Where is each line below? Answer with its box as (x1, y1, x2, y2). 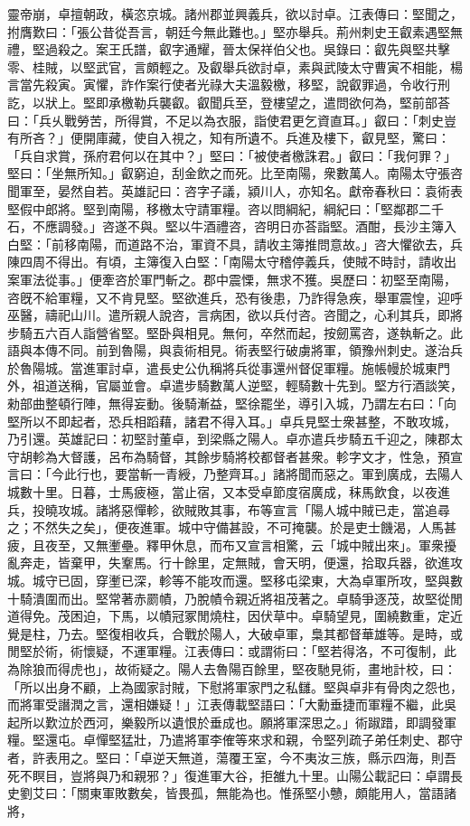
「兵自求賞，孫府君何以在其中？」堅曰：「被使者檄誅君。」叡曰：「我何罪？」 (7, 145, 456, 164)
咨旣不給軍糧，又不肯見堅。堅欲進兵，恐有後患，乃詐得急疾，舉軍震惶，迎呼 (7, 287, 463, 306)
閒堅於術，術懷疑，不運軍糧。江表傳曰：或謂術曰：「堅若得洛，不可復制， (7, 642, 444, 661)
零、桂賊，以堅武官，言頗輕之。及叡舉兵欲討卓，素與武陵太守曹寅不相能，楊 (7, 57, 463, 76)
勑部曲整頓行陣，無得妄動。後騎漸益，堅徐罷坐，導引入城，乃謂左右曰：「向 (7, 394, 456, 413)
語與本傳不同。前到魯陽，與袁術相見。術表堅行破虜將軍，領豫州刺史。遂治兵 (7, 341, 463, 360)
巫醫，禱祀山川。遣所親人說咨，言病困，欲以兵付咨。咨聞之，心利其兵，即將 (7, 305, 463, 324)
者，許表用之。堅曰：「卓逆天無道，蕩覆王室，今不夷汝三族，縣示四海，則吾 (7, 747, 456, 766)
